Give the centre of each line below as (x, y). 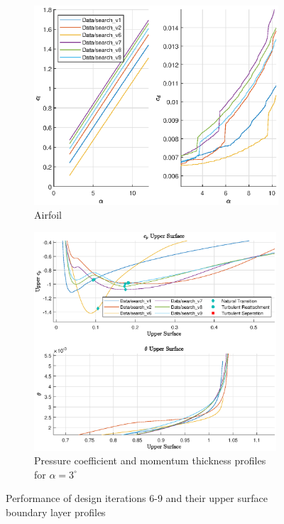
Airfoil (48, 215)
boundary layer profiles (56, 512)
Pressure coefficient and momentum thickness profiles (150, 460)
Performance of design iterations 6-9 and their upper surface (137, 498)
